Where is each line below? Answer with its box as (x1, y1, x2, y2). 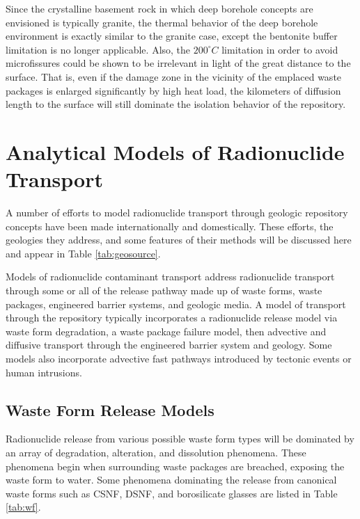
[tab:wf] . (6, 500, 41, 514)
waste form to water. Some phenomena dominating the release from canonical (6, 472, 337, 487)
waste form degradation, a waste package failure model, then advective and (6, 324, 327, 338)
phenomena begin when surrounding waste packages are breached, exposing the (6, 458, 345, 473)
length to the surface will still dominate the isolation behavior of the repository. (6, 97, 346, 111)
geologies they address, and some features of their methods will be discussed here (6, 232, 352, 247)
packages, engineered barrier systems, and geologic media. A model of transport (6, 296, 346, 311)
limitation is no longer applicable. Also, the (6, 42, 191, 56)
